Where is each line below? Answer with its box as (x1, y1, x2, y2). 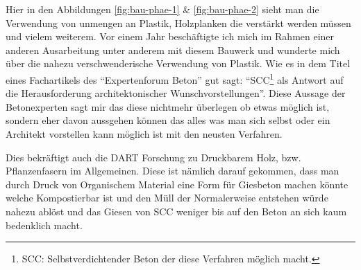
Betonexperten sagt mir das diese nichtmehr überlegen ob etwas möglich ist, (6, 99, 330, 114)
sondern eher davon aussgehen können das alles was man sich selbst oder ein (6, 113, 330, 127)
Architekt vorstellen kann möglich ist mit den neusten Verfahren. (6, 127, 283, 141)
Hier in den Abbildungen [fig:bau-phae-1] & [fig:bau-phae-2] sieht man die (6, 2, 319, 16)
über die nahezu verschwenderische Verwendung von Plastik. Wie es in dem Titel (6, 56, 351, 71)
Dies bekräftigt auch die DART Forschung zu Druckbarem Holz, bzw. (6, 150, 301, 164)
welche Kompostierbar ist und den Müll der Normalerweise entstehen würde (6, 190, 328, 205)
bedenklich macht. (6, 217, 83, 232)
